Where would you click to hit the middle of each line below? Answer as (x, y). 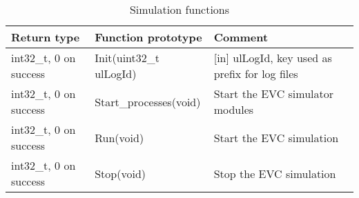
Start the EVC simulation (276, 137)
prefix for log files (256, 73)
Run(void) (119, 137)
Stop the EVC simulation (275, 173)
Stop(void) (120, 173)
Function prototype (148, 37)
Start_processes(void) (148, 101)
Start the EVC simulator (273, 93)
